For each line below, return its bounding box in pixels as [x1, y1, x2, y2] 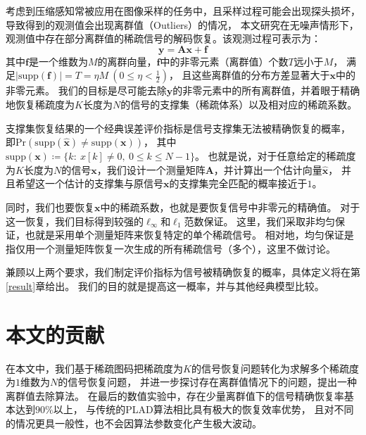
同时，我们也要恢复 [6, 199, 94, 214]
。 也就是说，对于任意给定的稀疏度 [194, 149, 356, 163]
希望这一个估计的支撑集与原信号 [15, 176, 163, 191]
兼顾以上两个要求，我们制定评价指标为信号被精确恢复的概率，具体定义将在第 [6, 265, 360, 279]
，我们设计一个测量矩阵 [96, 162, 206, 177]
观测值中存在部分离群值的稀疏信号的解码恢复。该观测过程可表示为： [6, 31, 321, 46]
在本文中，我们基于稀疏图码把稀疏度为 [6, 360, 183, 375]
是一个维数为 [28, 53, 88, 68]
